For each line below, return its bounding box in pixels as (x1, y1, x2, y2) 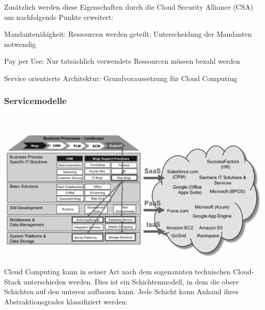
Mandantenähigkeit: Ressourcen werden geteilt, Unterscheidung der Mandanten (4, 29, 252, 39)
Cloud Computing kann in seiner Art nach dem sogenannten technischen (4, 266, 231, 277)
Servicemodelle (4, 94, 67, 107)
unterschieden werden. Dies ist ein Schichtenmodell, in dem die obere (23, 276, 239, 287)
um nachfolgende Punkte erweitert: (4, 11, 114, 22)
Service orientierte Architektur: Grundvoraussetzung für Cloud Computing (4, 72, 237, 83)
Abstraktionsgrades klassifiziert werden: (4, 296, 128, 306)
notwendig (4, 38, 36, 49)
